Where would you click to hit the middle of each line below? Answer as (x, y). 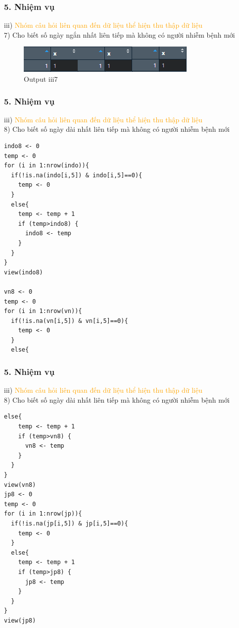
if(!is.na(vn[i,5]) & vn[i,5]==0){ (70, 321)
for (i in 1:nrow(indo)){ (47, 166)
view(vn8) (20, 485)
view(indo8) (24, 272)
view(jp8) (20, 620)
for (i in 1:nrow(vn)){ (43, 311)
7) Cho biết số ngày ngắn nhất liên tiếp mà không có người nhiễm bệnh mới (119, 34)
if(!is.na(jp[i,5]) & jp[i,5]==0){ (70, 523)
